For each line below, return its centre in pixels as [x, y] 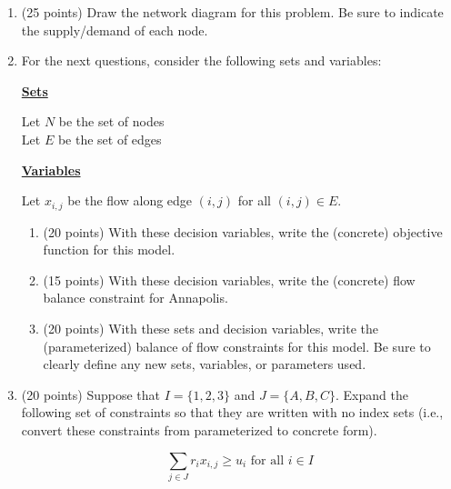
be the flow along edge [130, 200]
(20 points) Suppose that [91, 394]
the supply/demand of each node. [115, 30]
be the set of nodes [111, 121]
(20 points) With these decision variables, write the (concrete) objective [243, 231]
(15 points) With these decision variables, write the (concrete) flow [229, 279]
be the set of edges [110, 139]
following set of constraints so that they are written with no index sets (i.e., [232, 412]
